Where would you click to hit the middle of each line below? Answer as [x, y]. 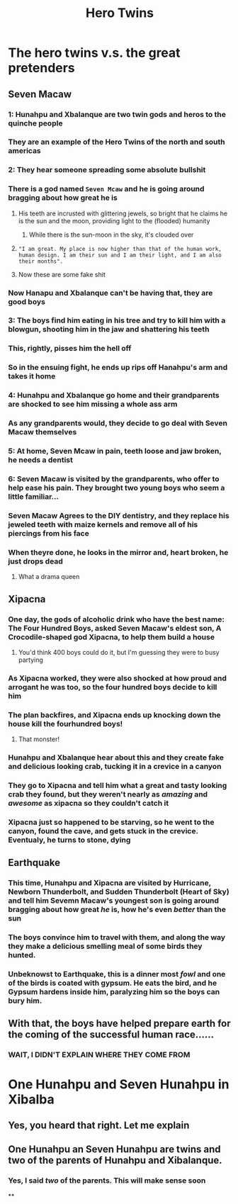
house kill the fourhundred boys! [66, 724]
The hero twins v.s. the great [94, 53]
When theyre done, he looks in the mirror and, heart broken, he [118, 552]
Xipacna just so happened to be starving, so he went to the [111, 822]
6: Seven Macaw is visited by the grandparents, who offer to [114, 479]
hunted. [22, 955]
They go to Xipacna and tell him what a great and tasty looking [118, 785]
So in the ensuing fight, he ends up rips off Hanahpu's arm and [118, 368]
